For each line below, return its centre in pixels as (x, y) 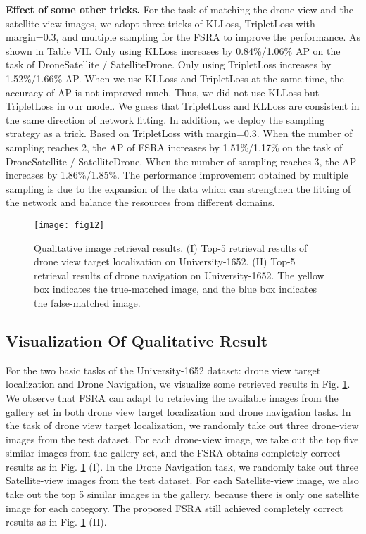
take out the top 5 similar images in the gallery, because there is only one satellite (183, 494)
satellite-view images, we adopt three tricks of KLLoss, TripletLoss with (160, 23)
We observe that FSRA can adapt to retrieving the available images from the (172, 397)
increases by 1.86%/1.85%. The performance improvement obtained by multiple (177, 175)
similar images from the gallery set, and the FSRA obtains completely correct (173, 453)
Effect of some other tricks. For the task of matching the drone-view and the (179, 9)
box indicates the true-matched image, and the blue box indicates (175, 289)
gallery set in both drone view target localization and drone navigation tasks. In (178, 411)
